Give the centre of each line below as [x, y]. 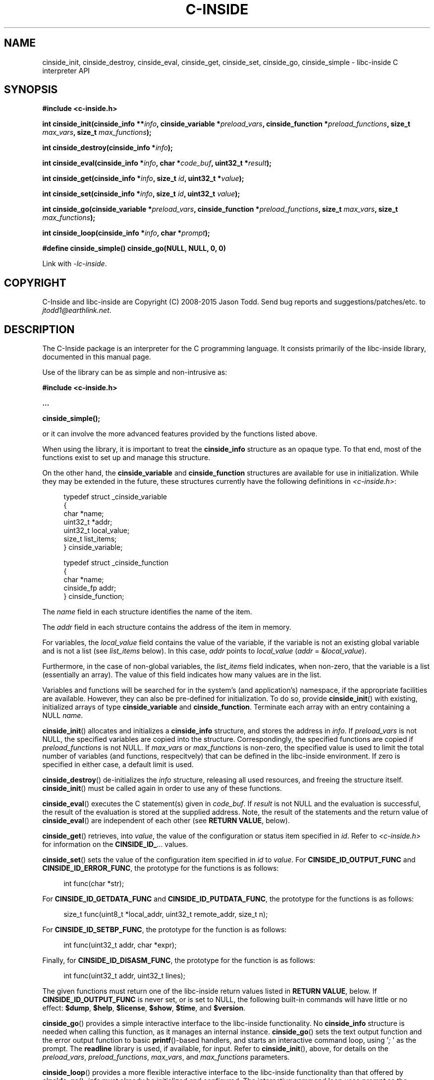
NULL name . [63, 716]
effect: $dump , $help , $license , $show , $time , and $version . [144, 1008]
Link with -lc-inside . [75, 264]
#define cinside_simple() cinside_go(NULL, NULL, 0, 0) [134, 248]
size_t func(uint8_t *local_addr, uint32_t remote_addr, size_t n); [166, 914]
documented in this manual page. [97, 357]
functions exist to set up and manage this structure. [126, 458]
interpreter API [66, 70]
